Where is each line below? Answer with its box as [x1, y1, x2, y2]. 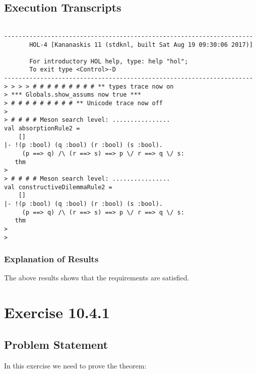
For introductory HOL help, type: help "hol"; [29, 57, 188, 65]
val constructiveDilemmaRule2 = [4, 183, 112, 191]
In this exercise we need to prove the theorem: [4, 360, 147, 370]
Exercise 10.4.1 [4, 302, 110, 323]
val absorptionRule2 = [4, 125, 80, 132]
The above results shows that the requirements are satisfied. [4, 272, 189, 283]
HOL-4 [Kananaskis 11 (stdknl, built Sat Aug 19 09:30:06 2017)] [29, 41, 253, 48]
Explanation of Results [4, 253, 99, 265]
